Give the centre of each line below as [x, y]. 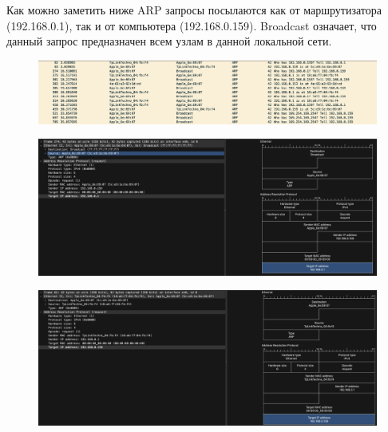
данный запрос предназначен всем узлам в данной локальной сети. [169, 41]
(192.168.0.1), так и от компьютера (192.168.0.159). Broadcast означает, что [192, 25]
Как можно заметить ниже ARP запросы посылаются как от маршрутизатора [194, 10]
